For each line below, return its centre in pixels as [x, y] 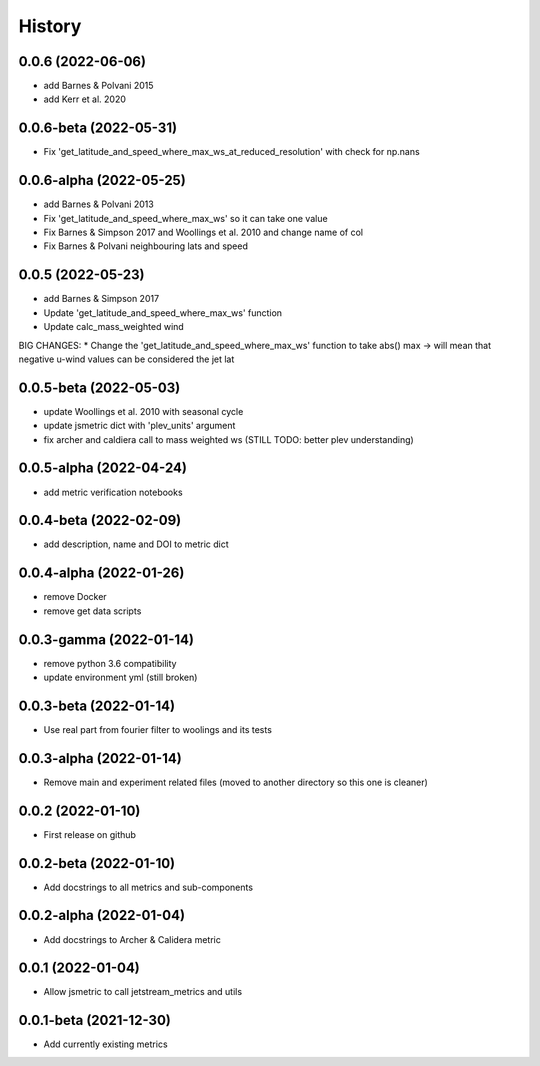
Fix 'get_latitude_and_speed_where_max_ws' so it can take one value [186, 218]
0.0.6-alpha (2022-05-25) [102, 180]
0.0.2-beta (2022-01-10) [97, 863]
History [50, 26]
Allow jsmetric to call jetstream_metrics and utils [143, 992]
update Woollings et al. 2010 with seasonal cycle [143, 411]
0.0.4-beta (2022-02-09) [100, 520]
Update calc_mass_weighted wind [113, 327]
